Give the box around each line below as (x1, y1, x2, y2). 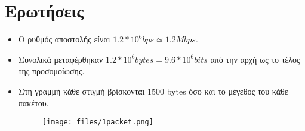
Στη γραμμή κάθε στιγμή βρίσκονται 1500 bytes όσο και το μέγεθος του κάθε (18, 84, 288, 97)
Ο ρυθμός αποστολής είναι (18, 33, 110, 45)
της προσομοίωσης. (18, 65, 85, 77)
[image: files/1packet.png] (42, 118, 153, 127)
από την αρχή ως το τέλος (210, 53, 300, 65)
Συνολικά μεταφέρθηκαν (18, 53, 103, 65)
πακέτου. (18, 96, 49, 109)
